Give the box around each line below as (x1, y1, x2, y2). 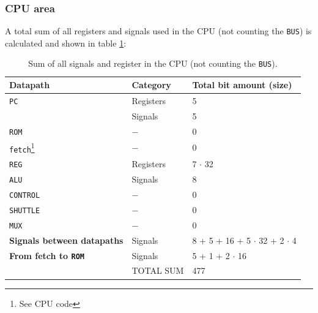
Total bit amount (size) (192, 78, 292, 91)
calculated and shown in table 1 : (5, 36, 127, 49)
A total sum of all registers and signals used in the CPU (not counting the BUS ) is (5, 25, 312, 37)
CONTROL (9, 191, 40, 200)
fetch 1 (9, 140, 35, 154)
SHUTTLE (9, 206, 40, 215)
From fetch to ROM (9, 249, 84, 262)
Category (131, 78, 171, 91)
